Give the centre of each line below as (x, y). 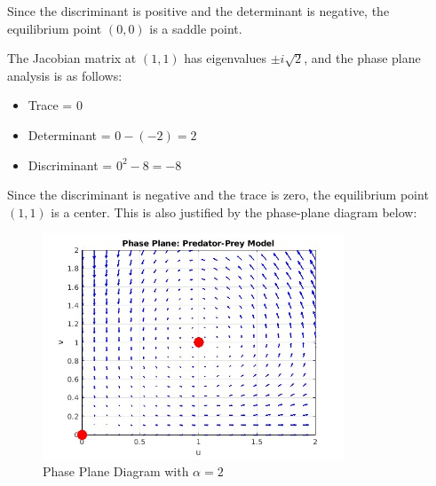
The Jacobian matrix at (72, 58)
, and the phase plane (362, 58)
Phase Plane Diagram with (116, 471)
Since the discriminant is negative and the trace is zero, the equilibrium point (218, 195)
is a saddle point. (196, 28)
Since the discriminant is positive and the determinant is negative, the (198, 11)
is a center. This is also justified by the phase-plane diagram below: (234, 212)
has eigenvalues (226, 58)
